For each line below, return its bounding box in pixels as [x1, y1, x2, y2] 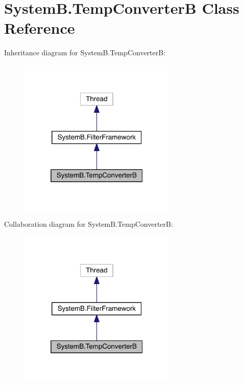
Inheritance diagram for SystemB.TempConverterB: [4, 47, 166, 58]
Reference [4, 17, 75, 38]
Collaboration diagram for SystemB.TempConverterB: [4, 219, 173, 229]
